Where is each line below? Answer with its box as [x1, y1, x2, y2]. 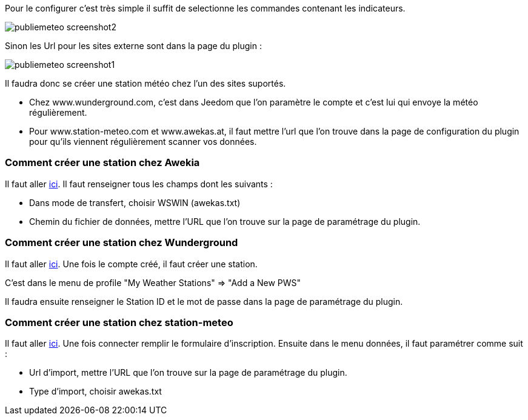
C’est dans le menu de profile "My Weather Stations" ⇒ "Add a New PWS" [5, 277, 301, 288]
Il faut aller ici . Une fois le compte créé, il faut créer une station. [5, 258, 258, 269]
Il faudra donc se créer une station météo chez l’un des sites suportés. [5, 78, 286, 88]
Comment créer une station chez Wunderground [5, 236, 238, 249]
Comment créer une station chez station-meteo [5, 316, 233, 328]
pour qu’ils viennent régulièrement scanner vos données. [29, 136, 257, 147]
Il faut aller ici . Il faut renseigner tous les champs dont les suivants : [5, 178, 273, 189]
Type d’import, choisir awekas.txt [29, 386, 162, 397]
